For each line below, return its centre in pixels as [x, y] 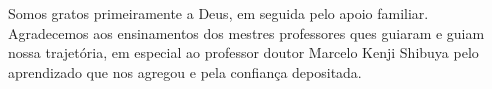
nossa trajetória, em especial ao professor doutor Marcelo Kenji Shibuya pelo [243, 52]
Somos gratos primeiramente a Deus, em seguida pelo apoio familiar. [218, 13]
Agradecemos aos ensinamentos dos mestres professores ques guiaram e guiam [246, 32]
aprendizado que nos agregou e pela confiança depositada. [185, 71]
